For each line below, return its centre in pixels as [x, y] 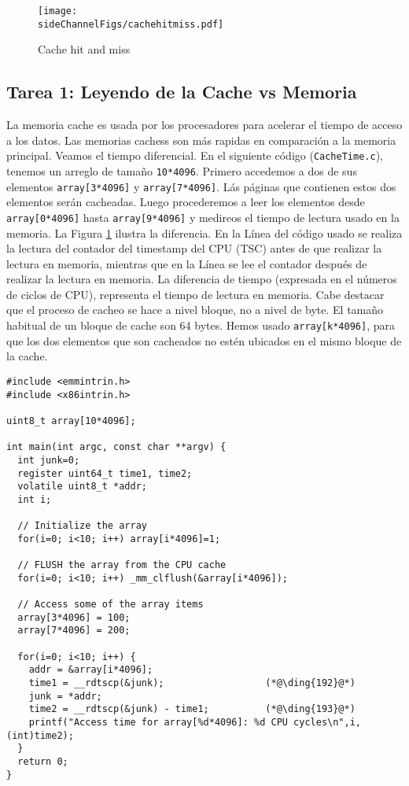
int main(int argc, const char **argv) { [116, 447]
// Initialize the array [82, 526]
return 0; [43, 761]
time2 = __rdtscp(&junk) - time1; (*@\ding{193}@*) [192, 709]
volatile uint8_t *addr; [82, 487]
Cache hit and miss [84, 49]
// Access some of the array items [111, 605]
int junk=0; [49, 460]
